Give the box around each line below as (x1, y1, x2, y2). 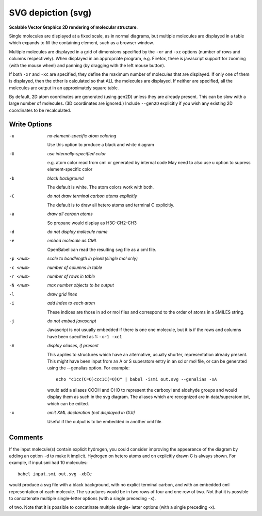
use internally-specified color (47, 150, 106, 156)
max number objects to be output (47, 282, 114, 288)
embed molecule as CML (47, 238, 97, 244)
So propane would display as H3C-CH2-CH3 (47, 220, 137, 226)
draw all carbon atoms (47, 211, 93, 217)
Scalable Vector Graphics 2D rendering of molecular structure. (9, 24, 138, 30)
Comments (9, 433, 43, 442)
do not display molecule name (47, 229, 108, 235)
